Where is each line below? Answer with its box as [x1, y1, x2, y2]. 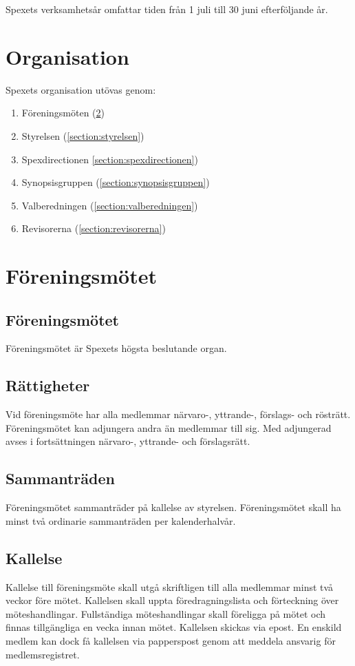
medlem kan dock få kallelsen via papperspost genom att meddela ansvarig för [6, 634, 336, 647]
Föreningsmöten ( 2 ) [21, 105, 105, 120]
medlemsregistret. [6, 647, 80, 661]
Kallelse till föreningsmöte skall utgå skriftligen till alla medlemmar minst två [6, 579, 334, 594]
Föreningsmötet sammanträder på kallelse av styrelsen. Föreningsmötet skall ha [6, 500, 341, 514]
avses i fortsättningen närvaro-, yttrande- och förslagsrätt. [6, 434, 250, 448]
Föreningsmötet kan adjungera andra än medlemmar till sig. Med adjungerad [6, 420, 332, 435]
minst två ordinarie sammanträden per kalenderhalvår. [6, 513, 236, 528]
